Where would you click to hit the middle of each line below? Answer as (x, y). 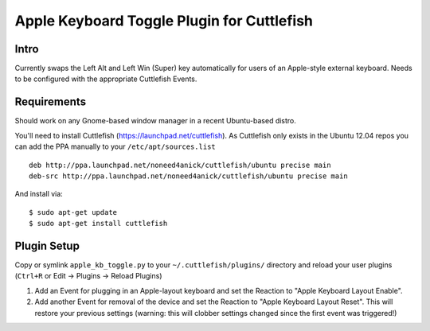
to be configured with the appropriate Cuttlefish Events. (106, 79)
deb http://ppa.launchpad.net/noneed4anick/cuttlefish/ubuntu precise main (180, 165)
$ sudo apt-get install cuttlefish (98, 224)
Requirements (51, 102)
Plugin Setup (47, 245)
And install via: (39, 194)
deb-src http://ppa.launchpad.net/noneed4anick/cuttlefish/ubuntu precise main (188, 176)
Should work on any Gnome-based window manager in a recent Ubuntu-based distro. (155, 121)
